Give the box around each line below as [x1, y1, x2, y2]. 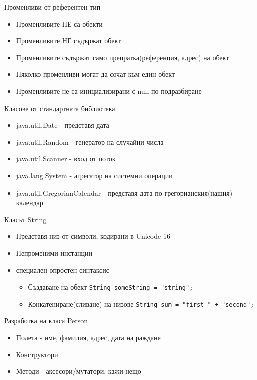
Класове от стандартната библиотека [4, 103, 115, 113]
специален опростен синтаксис [16, 264, 110, 275]
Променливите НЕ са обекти [16, 18, 103, 29]
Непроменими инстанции [16, 247, 93, 258]
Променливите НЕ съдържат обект [16, 35, 121, 46]
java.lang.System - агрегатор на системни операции [16, 170, 173, 180]
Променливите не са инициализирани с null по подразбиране [16, 85, 202, 96]
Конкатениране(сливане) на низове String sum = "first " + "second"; [28, 298, 254, 309]
